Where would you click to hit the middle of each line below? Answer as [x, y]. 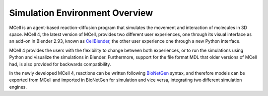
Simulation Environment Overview [81, 13]
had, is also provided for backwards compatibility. [60, 64]
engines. [18, 87]
